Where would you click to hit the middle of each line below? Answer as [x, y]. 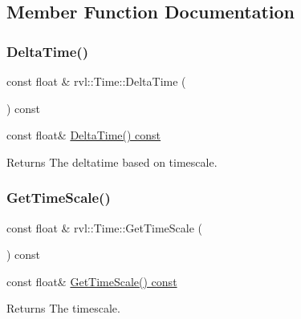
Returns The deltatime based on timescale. [112, 162]
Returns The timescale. [63, 308]
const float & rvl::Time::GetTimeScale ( [105, 227]
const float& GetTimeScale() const [92, 281]
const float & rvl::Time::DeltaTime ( [96, 81]
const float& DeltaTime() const [84, 135]
